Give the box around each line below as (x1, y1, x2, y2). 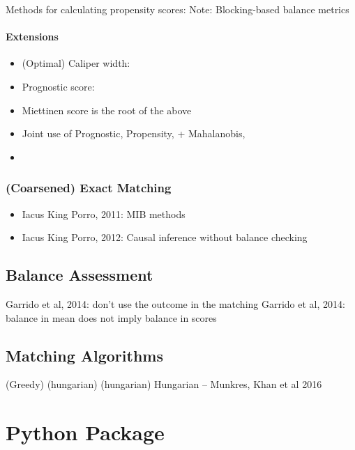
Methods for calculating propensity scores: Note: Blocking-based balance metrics (6, 2, 349, 16)
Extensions (6, 29, 59, 44)
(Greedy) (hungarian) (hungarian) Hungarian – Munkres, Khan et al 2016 (6, 377, 322, 391)
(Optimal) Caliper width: (22, 56, 130, 70)
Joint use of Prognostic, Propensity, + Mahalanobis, (22, 126, 246, 141)
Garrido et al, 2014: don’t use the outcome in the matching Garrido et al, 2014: (6, 296, 345, 311)
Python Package (6, 418, 165, 447)
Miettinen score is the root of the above (22, 102, 192, 117)
